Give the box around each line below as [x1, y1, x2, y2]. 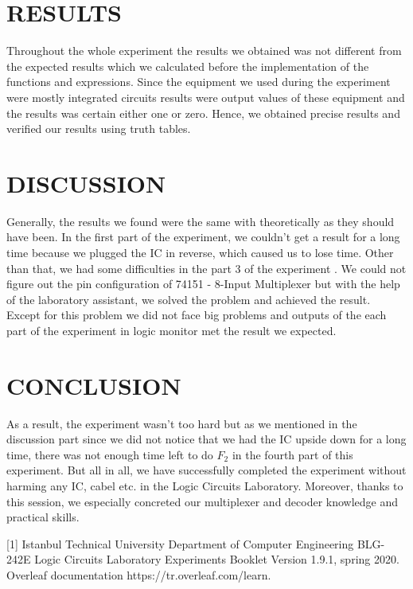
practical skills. [6, 509, 80, 525]
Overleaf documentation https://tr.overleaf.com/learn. [6, 567, 271, 583]
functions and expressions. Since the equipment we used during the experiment [6, 73, 391, 90]
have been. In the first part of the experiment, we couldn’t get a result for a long [6, 228, 400, 245]
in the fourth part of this [232, 446, 353, 462]
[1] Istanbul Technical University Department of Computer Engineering [6, 535, 354, 552]
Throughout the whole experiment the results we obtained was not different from [6, 42, 402, 59]
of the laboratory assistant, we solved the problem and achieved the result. [6, 291, 371, 307]
